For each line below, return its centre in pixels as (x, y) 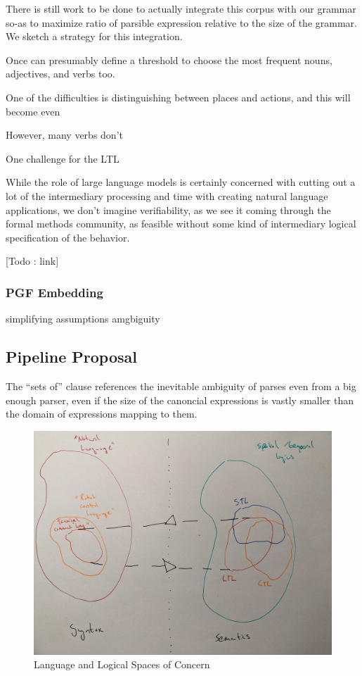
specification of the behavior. (68, 237)
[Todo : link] (32, 261)
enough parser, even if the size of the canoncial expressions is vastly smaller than (180, 400)
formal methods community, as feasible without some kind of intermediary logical (181, 224)
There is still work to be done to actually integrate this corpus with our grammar (181, 8)
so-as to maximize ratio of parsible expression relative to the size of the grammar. (181, 22)
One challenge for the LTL (63, 158)
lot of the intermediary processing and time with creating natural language (167, 195)
